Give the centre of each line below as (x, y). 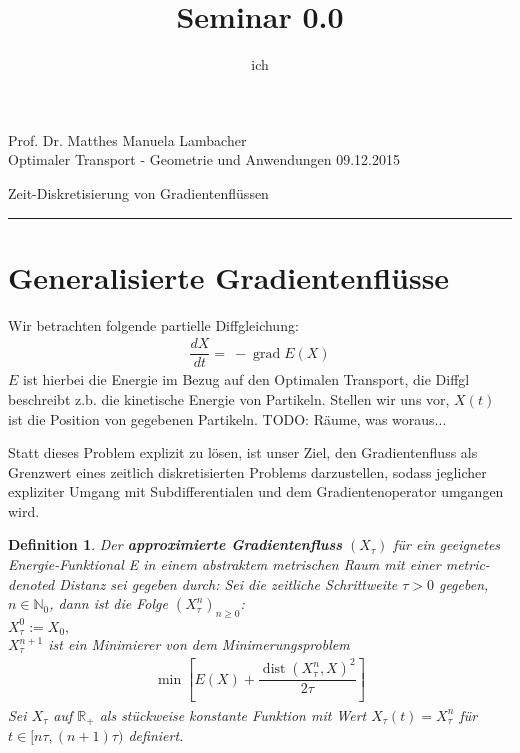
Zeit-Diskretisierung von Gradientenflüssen (138, 192)
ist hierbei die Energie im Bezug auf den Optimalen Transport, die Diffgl (246, 379)
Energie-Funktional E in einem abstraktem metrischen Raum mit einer (224, 564)
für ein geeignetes (447, 544)
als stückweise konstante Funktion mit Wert (233, 714)
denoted (31, 583)
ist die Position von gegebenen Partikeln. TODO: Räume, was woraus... (227, 418)
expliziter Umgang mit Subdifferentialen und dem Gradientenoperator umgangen (256, 491)
